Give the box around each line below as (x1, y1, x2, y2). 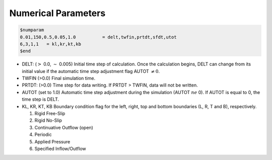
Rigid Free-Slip (34, 111, 65, 117)
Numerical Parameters (9, 8, 106, 19)
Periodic (34, 131, 52, 138)
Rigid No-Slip (34, 117, 62, 123)
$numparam (20, 27, 44, 33)
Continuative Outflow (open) (34, 124, 93, 130)
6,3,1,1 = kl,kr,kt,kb (20, 41, 82, 47)
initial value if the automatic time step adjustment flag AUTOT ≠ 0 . (22, 68, 160, 74)
